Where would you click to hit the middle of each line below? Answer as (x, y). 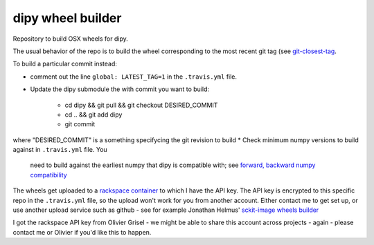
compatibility (48, 175)
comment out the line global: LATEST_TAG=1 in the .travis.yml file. (134, 77)
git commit (80, 124)
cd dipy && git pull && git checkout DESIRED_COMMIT (141, 105)
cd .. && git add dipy (93, 115)
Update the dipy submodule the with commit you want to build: (119, 89)
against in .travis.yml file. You (60, 150)
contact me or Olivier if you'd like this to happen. (82, 232)
